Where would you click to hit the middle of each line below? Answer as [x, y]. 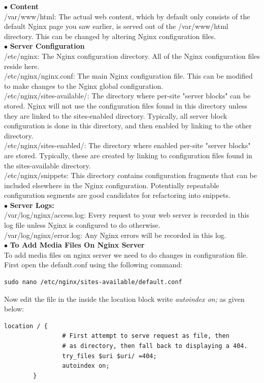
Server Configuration [47, 46]
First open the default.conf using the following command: [93, 265]
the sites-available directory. [47, 165]
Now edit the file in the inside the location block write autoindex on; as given [124, 299]
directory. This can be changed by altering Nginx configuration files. [110, 36]
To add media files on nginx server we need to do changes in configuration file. [126, 254]
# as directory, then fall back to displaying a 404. [155, 346]
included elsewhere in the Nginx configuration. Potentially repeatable [112, 185]
